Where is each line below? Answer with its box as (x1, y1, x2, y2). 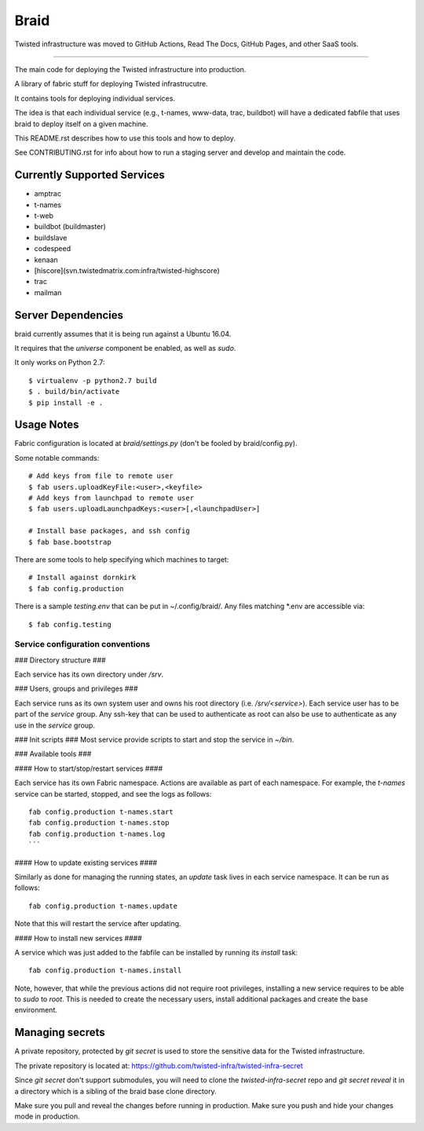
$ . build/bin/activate (28, 387, 120, 396)
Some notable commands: (14, 453, 100, 462)
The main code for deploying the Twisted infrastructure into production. (14, 64, 247, 74)
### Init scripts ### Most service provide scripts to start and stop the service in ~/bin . (14, 735, 294, 745)
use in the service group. (14, 721, 96, 730)
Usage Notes (14, 418, 79, 432)
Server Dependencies (14, 308, 124, 322)
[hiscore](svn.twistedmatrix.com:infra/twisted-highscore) (34, 265, 220, 275)
